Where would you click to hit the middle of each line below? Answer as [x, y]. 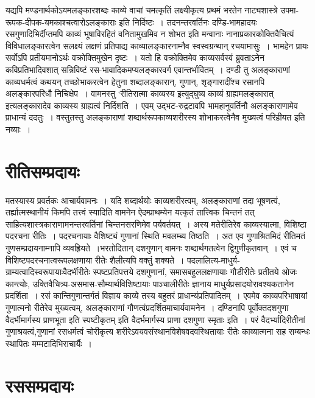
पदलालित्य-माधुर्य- [214, 260]
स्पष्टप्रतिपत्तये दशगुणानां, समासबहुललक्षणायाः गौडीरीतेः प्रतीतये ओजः [195, 272]
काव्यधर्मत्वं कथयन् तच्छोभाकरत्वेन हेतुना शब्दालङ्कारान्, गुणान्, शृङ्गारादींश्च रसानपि [135, 81]
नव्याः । [18, 129]
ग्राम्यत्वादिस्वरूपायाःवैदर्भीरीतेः [48, 272]
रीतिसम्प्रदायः [43, 171]
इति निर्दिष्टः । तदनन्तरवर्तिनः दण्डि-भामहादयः [188, 22]
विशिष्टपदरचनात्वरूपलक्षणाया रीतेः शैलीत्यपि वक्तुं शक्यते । [95, 260]
